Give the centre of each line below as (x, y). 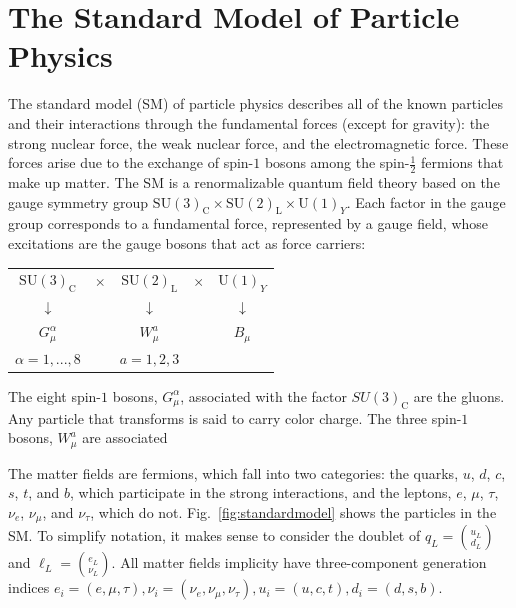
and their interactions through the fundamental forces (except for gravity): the (249, 122)
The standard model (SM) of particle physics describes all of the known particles (255, 103)
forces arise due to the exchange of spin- (131, 162)
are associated (125, 437)
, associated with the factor (263, 395)
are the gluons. (459, 395)
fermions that (462, 162)
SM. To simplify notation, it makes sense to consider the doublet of (214, 535)
